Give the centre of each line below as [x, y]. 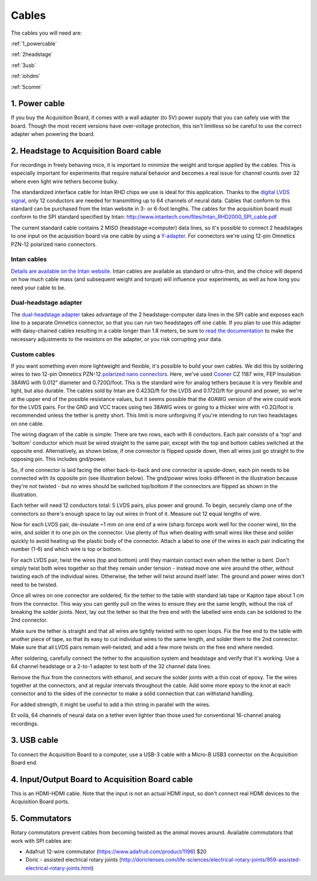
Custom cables [33, 354]
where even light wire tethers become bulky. [65, 181]
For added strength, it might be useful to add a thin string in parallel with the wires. [111, 704]
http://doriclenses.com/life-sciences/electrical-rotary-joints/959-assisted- [211, 860]
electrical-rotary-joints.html [59, 868]
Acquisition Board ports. [40, 802]
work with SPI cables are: [42, 840]
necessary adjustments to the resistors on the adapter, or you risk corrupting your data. [117, 339]
